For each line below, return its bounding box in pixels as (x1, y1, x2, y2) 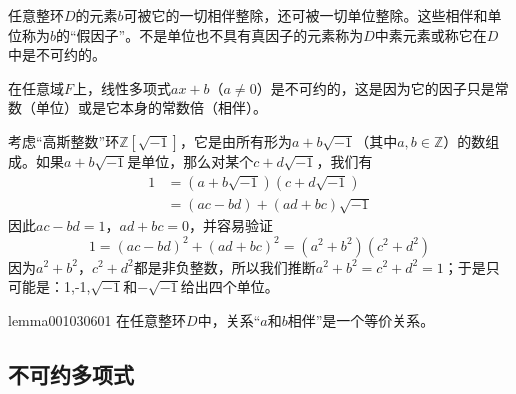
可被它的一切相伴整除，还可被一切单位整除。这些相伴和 (123, 5, 488, 25)
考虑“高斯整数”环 (8, 130, 120, 151)
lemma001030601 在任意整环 (8, 309, 187, 330)
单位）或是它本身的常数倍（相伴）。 (35, 97, 267, 118)
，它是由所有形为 (179, 130, 292, 151)
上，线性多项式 (73, 77, 172, 98)
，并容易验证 (189, 215, 274, 236)
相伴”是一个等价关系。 (287, 309, 435, 330)
